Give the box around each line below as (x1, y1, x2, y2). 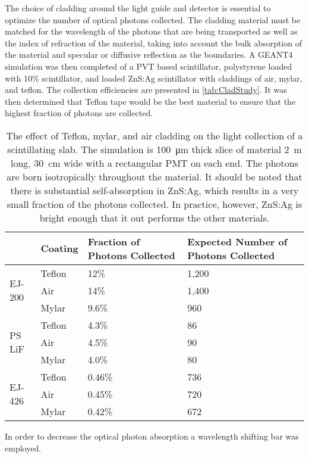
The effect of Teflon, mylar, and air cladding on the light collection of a (6, 128, 303, 142)
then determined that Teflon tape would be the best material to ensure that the (5, 95, 296, 107)
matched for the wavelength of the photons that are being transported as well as (5, 25, 298, 38)
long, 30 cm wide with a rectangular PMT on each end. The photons (11, 155, 298, 170)
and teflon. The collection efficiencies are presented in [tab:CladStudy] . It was (5, 83, 287, 96)
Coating (40, 241, 78, 256)
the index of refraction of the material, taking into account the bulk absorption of (5, 36, 302, 49)
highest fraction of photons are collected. (5, 107, 153, 119)
